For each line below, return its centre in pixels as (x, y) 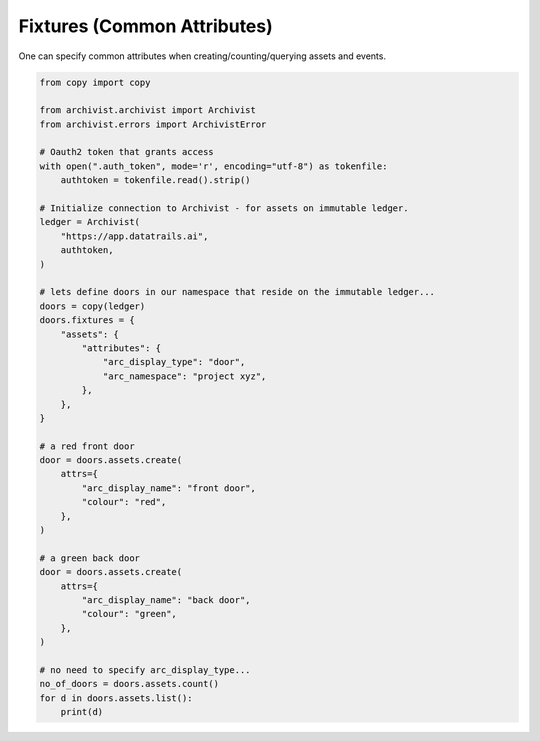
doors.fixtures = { (87, 320)
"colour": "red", (124, 502)
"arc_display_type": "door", (174, 362)
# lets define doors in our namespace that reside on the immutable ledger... (237, 292)
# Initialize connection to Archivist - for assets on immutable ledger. (224, 208)
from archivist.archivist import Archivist (148, 110)
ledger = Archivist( (89, 222)
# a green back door (89, 558)
